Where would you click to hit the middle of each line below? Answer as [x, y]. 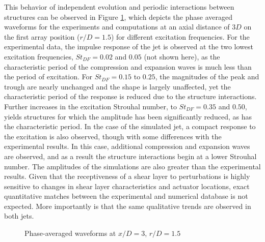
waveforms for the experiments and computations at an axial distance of [117, 27]
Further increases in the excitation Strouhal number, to [90, 106]
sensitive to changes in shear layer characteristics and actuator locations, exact [127, 186]
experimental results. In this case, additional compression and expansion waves [127, 146]
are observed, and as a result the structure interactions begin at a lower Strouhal [130, 156]
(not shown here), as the [182, 56]
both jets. [19, 216]
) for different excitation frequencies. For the [180, 36]
